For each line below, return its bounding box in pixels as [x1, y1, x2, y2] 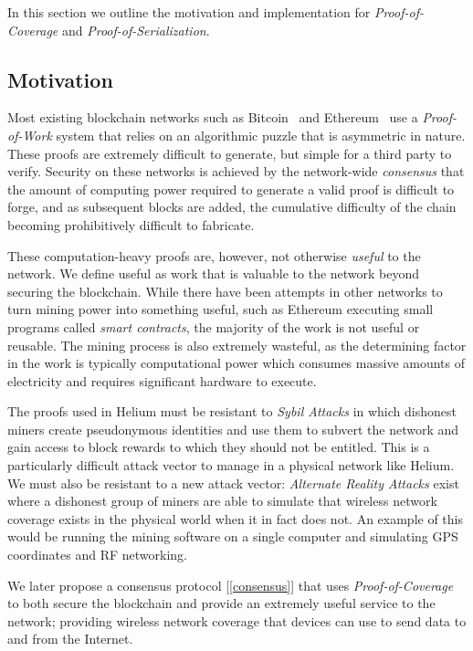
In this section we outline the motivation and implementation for [7, 3, 371, 21]
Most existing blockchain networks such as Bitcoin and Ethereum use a [7, 108, 418, 127]
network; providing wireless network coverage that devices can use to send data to [7, 611, 467, 630]
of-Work [7, 125, 52, 144]
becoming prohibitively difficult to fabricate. [7, 215, 255, 234]
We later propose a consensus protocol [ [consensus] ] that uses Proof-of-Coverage [7, 575, 454, 594]
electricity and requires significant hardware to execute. [7, 371, 317, 390]
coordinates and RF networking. [7, 545, 187, 564]
